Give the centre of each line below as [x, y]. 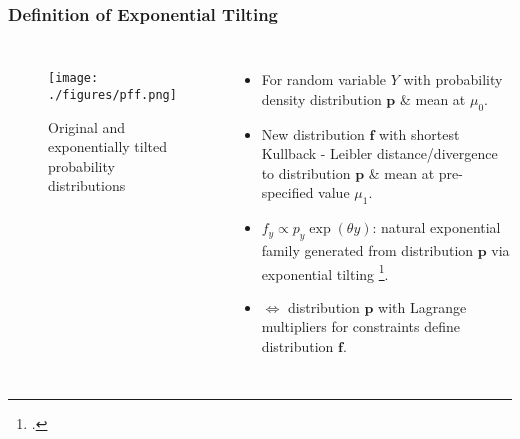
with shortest [419, 133]
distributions [87, 185]
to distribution [306, 172]
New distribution [313, 133]
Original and [87, 126]
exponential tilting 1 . [325, 272]
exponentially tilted [108, 146]
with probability [453, 79]
